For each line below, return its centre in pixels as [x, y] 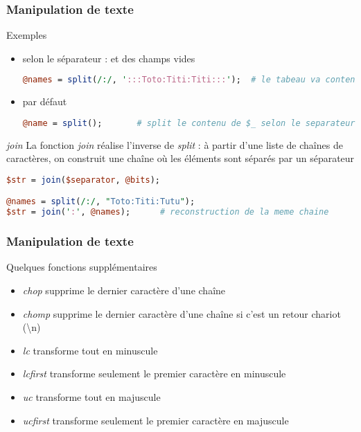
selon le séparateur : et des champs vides [109, 58]
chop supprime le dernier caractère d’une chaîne [124, 290]
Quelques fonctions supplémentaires [82, 267]
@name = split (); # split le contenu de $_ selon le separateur [189, 123]
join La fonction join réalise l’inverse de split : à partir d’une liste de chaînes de [175, 144]
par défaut [45, 101]
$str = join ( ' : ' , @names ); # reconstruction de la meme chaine [168, 212]
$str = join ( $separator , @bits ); [83, 180]
